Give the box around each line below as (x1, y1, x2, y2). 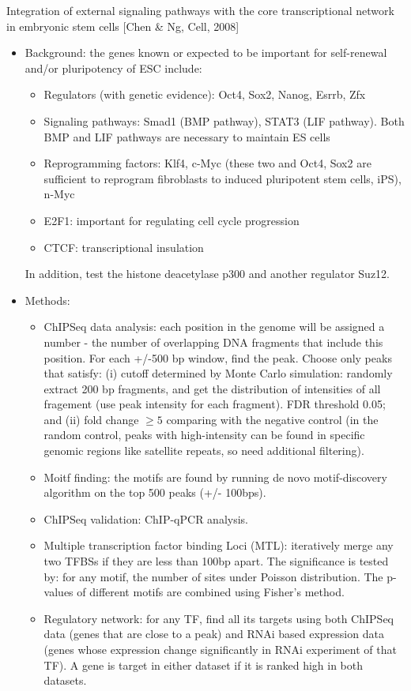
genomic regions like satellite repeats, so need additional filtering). (43, 442, 364, 459)
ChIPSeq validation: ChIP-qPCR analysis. (43, 510, 249, 527)
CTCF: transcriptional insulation (43, 238, 204, 255)
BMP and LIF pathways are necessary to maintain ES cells (43, 128, 330, 145)
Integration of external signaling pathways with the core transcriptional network (6, 2, 394, 18)
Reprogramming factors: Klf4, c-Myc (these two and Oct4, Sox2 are (43, 155, 371, 171)
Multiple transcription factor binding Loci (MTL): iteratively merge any (43, 537, 394, 554)
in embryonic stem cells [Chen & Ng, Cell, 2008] (6, 17, 239, 34)
